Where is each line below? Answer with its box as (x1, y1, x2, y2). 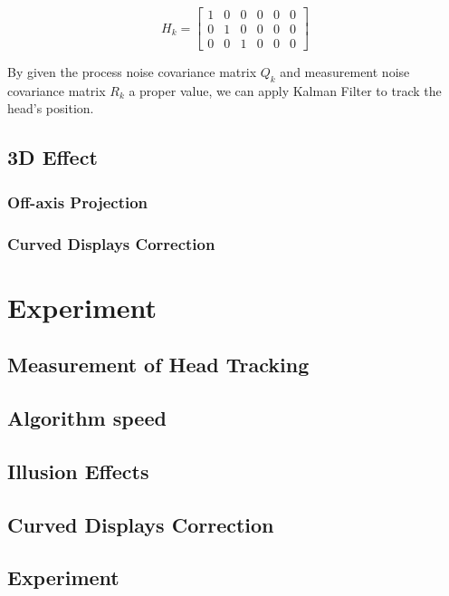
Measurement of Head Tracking (7, 351, 310, 379)
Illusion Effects (7, 457, 149, 485)
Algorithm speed (7, 404, 167, 432)
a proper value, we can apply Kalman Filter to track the (129, 81, 442, 100)
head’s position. (7, 99, 94, 118)
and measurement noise (280, 62, 410, 82)
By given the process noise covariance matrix (7, 62, 257, 82)
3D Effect (7, 143, 98, 171)
